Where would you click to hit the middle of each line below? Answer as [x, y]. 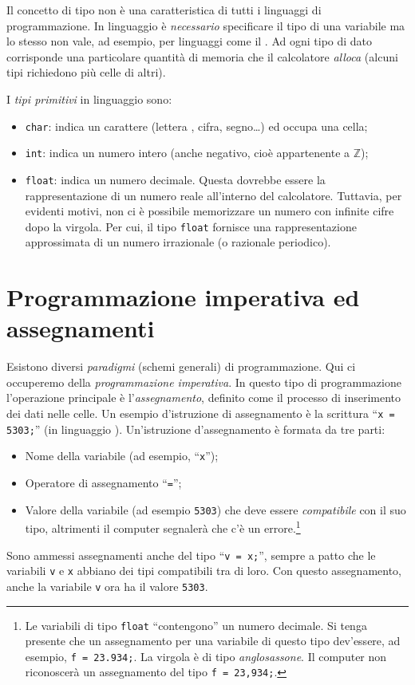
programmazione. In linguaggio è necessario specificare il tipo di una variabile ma [206, 25]
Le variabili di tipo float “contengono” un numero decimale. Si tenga [196, 625]
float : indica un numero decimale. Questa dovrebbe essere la [175, 179]
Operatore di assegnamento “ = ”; [103, 483]
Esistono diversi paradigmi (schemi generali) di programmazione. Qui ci [181, 366]
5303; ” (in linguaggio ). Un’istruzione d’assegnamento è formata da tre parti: [196, 429]
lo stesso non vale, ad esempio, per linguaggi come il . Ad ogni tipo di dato [190, 41]
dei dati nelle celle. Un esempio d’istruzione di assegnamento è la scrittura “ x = [201, 413]
